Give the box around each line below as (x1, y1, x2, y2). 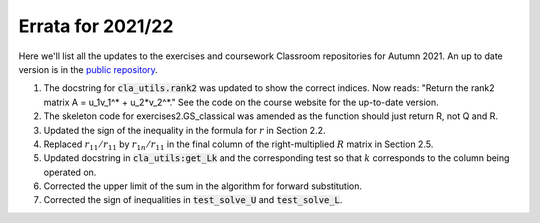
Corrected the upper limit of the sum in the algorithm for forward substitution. (43, 180, 363, 192)
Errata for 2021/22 (18, 15, 174, 37)
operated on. (43, 166, 97, 178)
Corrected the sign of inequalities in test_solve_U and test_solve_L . (43, 194, 343, 206)
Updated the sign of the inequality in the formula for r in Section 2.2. (43, 124, 326, 136)
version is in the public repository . (18, 63, 159, 75)
